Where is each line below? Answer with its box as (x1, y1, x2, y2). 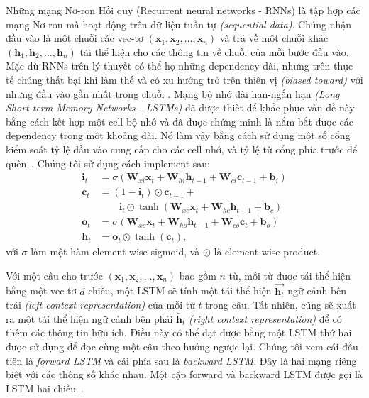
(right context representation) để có (188, 311, 342, 326)
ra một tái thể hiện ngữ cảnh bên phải (6, 311, 173, 326)
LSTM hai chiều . (6, 380, 84, 395)
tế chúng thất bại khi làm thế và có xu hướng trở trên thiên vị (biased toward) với (6, 72, 363, 87)
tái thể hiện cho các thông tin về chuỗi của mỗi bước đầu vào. (79, 44, 349, 59)
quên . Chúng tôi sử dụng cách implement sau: (6, 155, 210, 170)
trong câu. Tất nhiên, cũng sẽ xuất (205, 297, 356, 312)
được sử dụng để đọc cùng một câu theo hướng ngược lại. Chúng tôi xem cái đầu (6, 339, 358, 354)
